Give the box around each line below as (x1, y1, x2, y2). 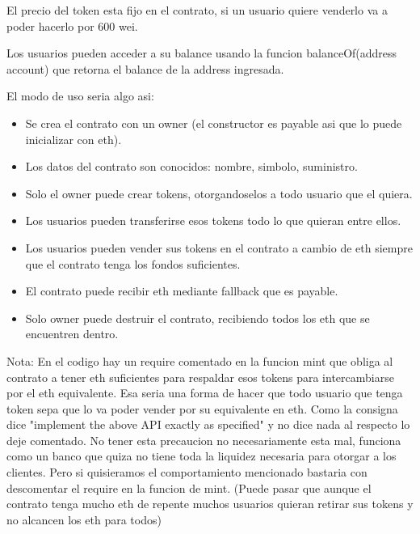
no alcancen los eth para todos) (6, 511, 162, 528)
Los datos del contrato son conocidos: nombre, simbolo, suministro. (25, 158, 358, 175)
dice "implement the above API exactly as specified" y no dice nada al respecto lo (6, 416, 410, 433)
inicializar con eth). (25, 130, 122, 147)
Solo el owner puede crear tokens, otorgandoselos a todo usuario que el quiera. (25, 184, 413, 201)
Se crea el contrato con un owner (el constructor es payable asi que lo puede (25, 114, 402, 131)
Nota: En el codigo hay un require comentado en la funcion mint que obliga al (6, 352, 393, 369)
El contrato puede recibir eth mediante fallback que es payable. (25, 282, 338, 299)
